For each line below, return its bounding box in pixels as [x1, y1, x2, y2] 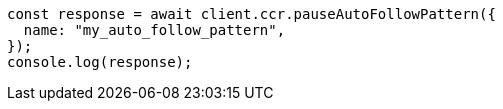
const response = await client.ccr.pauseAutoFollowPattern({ [7, 6, 496, 22]
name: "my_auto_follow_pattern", [23, 22, 286, 38]
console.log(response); [7, 54, 193, 70]
